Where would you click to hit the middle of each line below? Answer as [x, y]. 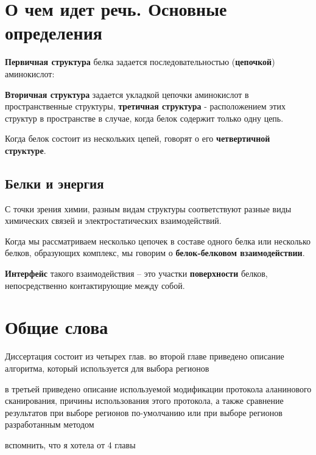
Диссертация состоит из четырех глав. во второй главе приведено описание [145, 356]
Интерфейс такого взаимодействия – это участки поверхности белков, [136, 273]
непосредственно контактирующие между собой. [95, 285]
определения [54, 33]
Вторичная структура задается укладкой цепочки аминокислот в [127, 94]
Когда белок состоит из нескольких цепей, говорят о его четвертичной [138, 138]
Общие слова [57, 327]
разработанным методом [50, 424]
